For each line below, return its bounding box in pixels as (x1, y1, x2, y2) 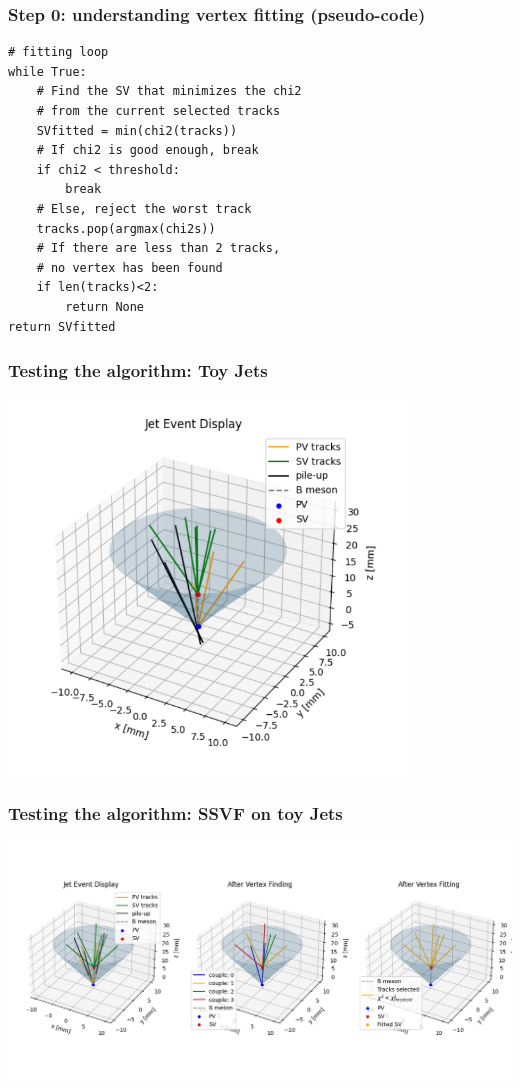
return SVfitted (8, 319, 116, 334)
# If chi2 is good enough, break (36, 143, 259, 158)
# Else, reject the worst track (36, 201, 252, 216)
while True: (8, 64, 87, 79)
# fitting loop (8, 45, 109, 60)
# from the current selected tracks (36, 104, 281, 118)
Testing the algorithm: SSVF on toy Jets (8, 801, 343, 826)
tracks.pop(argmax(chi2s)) (36, 221, 216, 236)
